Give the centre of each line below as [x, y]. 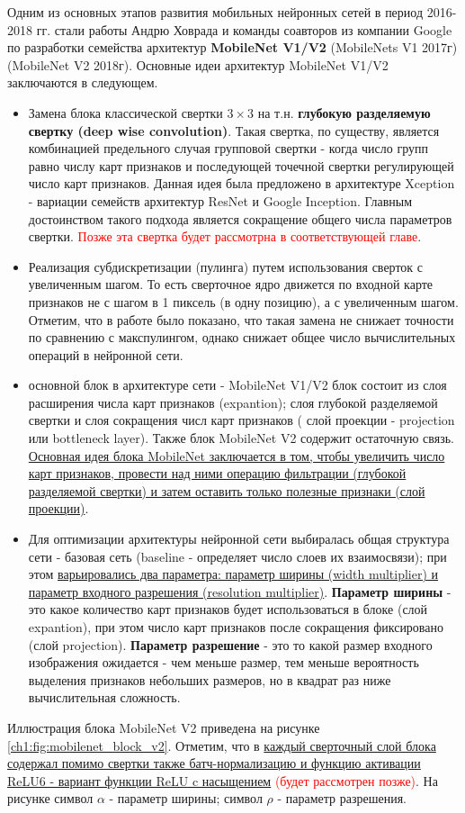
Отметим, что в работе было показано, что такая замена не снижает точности [241, 319]
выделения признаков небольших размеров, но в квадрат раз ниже [210, 679]
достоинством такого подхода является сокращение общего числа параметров [240, 218]
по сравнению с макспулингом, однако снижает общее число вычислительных [242, 337]
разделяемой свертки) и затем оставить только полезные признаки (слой [227, 490]
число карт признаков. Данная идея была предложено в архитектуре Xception [241, 183]
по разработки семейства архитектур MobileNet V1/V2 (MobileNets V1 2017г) [232, 47]
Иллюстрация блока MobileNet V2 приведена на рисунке [164, 727]
